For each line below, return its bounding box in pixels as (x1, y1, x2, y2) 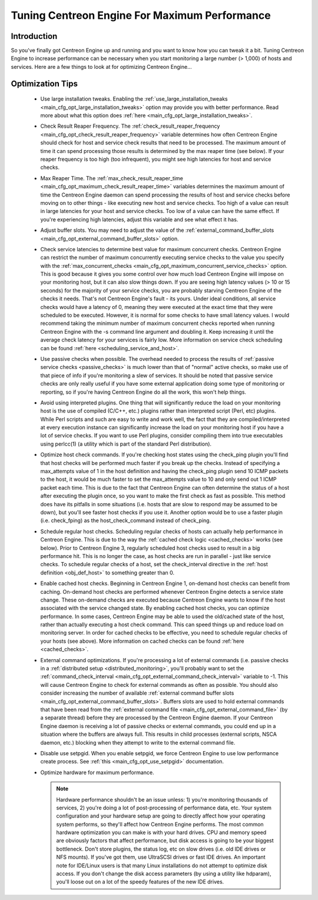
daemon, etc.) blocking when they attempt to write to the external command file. (40, 739, 236, 746)
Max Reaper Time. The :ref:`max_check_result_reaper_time (40, 174, 184, 182)
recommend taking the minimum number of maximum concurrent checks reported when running (40, 320, 275, 327)
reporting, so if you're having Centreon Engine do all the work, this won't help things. (40, 388, 247, 396)
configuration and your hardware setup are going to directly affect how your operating (56, 812, 266, 819)
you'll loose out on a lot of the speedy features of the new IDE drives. (56, 878, 224, 885)
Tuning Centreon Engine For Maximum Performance (11, 9, 271, 22)
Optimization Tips (11, 78, 78, 88)
